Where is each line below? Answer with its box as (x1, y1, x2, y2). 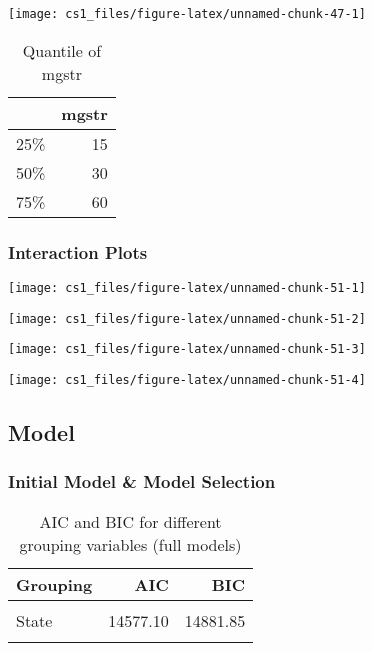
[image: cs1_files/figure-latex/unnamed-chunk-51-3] (8, 342, 366, 357)
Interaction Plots (8, 239, 148, 264)
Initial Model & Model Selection (8, 469, 276, 494)
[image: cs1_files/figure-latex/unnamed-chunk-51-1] (8, 280, 366, 295)
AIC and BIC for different (39, 509, 222, 533)
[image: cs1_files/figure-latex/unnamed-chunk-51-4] (8, 372, 366, 387)
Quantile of (22, 38, 102, 62)
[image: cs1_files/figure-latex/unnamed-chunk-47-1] (8, 7, 366, 21)
